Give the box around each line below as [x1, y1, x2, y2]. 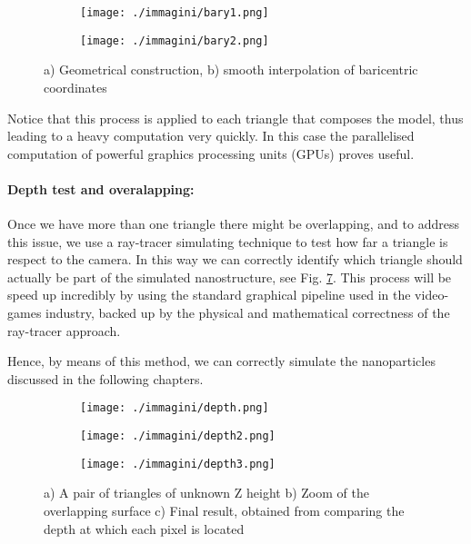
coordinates [44, 77, 107, 96]
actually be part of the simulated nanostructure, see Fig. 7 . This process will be [7, 267, 452, 286]
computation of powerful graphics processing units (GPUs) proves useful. [7, 143, 415, 163]
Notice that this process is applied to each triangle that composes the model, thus [7, 108, 464, 127]
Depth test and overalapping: [7, 179, 195, 198]
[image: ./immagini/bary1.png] [80, 6, 269, 19]
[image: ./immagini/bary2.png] [80, 34, 269, 47]
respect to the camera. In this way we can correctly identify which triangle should [7, 250, 463, 269]
